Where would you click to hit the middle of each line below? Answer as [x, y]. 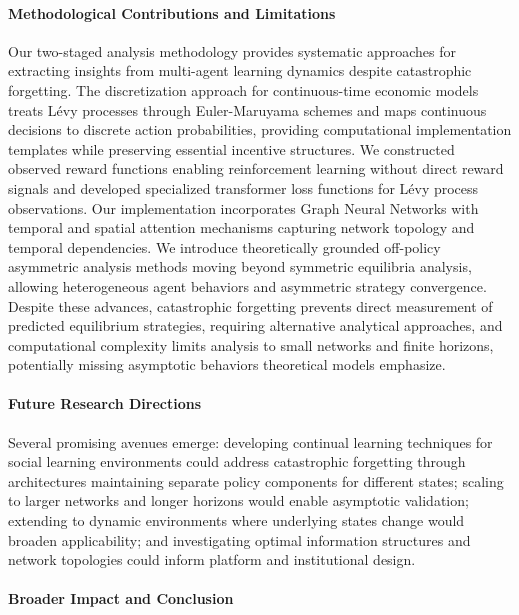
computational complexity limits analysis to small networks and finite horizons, [251, 344]
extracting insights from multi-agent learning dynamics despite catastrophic [240, 70]
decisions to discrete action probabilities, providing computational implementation [260, 129]
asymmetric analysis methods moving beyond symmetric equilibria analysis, [240, 266]
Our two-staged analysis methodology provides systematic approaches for [232, 50]
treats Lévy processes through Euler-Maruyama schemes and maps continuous [247, 109]
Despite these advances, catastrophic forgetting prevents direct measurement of [250, 305]
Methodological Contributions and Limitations [172, 12]
